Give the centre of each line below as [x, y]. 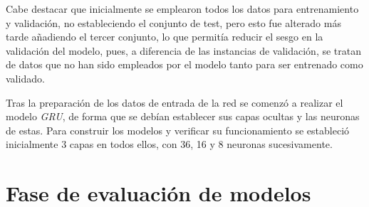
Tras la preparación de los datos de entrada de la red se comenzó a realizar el [175, 102]
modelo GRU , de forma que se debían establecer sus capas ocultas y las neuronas [183, 116]
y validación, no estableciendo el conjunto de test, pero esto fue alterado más [173, 22]
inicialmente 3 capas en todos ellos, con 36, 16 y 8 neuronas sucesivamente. [169, 144]
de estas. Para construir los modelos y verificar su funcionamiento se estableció [178, 130]
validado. [25, 78]
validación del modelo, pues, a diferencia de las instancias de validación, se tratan [184, 50]
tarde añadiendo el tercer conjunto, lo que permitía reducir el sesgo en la [165, 37]
